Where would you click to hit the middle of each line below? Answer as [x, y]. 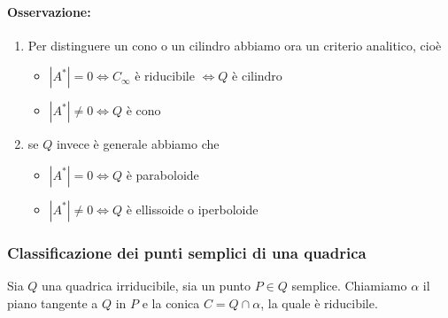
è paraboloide [162, 174]
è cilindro [257, 78]
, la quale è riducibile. [319, 302]
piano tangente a [53, 302]
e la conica [171, 302]
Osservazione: [49, 11]
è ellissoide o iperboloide [192, 209]
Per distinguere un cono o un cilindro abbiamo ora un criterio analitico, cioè [235, 45]
